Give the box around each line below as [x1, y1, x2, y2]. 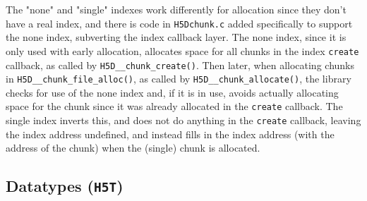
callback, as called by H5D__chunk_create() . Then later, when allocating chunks [6, 57, 355, 72]
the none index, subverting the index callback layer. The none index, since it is [6, 30, 347, 44]
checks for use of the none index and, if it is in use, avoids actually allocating [6, 85, 339, 99]
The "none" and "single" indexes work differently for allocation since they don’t [6, 2, 347, 16]
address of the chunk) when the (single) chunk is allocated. [6, 140, 260, 155]
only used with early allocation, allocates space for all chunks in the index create [6, 43, 359, 58]
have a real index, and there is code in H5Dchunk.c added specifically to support [6, 16, 353, 30]
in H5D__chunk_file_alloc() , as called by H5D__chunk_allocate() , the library [6, 71, 351, 86]
